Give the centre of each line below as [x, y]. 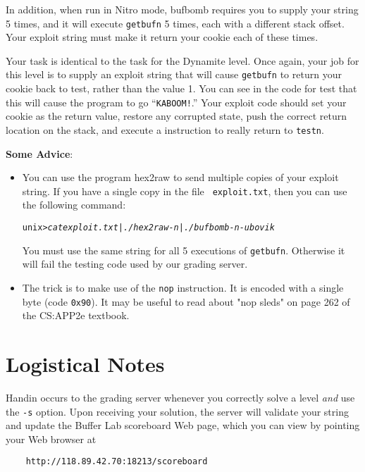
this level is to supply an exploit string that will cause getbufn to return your [174, 74]
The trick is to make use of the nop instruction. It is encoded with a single [183, 287]
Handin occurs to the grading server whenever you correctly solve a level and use [180, 397]
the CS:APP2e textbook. [76, 315]
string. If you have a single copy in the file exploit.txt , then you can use [185, 191]
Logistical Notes [85, 364]
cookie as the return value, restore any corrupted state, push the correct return [177, 116]
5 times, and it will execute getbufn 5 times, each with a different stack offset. [175, 23]
